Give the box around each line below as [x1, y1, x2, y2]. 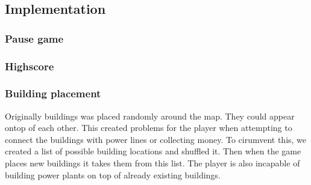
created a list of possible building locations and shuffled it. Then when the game [5, 145, 301, 157]
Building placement [5, 86, 101, 101]
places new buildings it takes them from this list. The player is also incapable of [5, 157, 300, 169]
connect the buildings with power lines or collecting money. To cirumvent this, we [5, 133, 307, 145]
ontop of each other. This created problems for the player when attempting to [5, 121, 292, 134]
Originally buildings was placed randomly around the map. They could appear [5, 109, 295, 122]
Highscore [5, 58, 54, 73]
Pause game [5, 31, 64, 46]
